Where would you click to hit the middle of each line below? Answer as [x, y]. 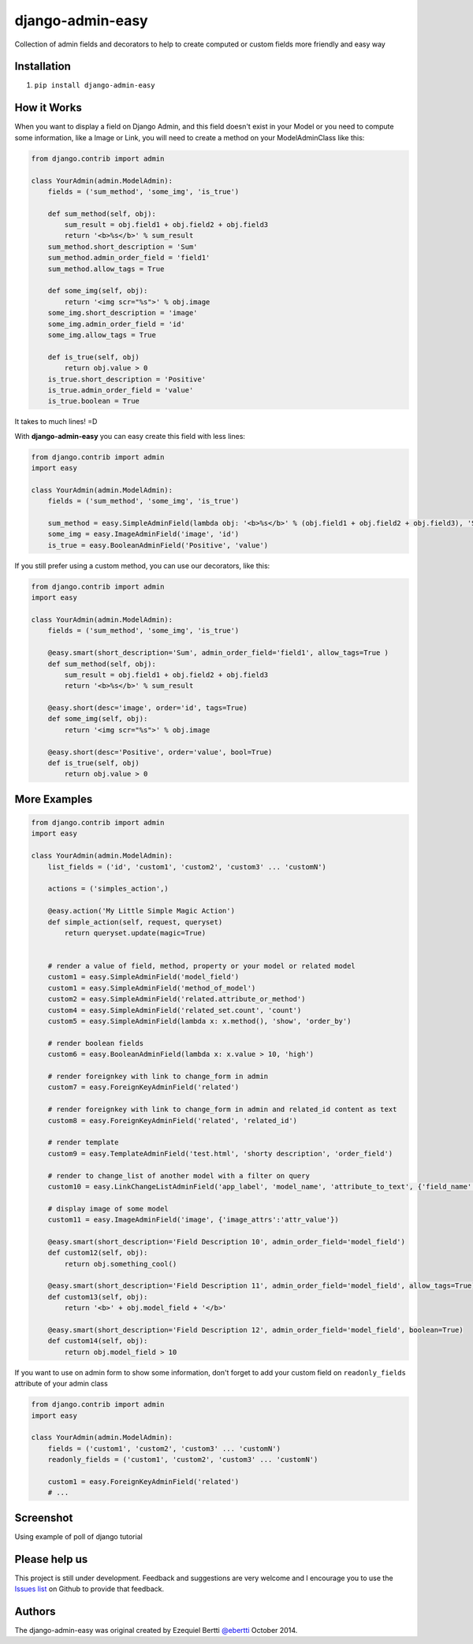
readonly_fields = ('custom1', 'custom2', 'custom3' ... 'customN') [183, 1460]
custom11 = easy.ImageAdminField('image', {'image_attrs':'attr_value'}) [193, 1220]
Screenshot [44, 1518]
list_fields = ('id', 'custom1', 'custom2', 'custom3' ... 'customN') [187, 867]
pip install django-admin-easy [95, 86]
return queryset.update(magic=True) [135, 933]
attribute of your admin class [61, 1384]
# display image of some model [108, 1209]
